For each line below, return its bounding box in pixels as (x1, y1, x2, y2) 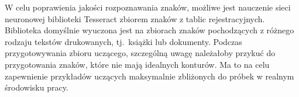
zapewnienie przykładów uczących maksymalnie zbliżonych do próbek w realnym (5, 70, 294, 82)
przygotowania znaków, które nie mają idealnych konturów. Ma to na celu (5, 58, 270, 70)
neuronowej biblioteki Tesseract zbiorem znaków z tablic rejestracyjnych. (5, 12, 265, 25)
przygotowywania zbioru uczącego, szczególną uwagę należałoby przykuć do (5, 47, 276, 59)
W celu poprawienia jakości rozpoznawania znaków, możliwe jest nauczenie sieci (5, 1, 291, 13)
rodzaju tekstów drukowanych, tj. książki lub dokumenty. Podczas (5, 35, 242, 47)
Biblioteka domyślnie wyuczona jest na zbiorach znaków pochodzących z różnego (5, 24, 294, 36)
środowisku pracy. (5, 81, 68, 93)
